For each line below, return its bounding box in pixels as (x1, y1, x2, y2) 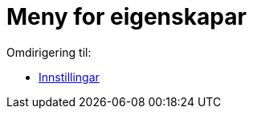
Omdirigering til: (6, 45, 92, 59)
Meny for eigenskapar (6, 3, 247, 30)
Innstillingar (39, 69, 100, 84)
